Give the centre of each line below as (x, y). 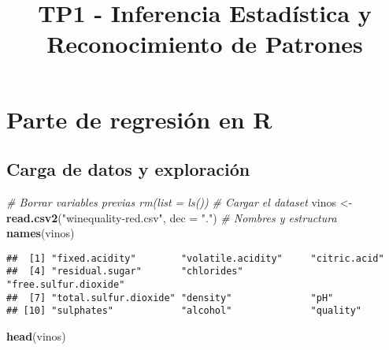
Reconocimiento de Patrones (205, 44)
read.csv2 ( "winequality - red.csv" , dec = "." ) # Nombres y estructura (172, 217)
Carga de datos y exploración (128, 169)
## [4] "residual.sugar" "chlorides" (125, 272)
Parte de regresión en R (139, 119)
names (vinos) (41, 233)
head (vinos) (36, 336)
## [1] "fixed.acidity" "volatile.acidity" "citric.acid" (195, 258)
